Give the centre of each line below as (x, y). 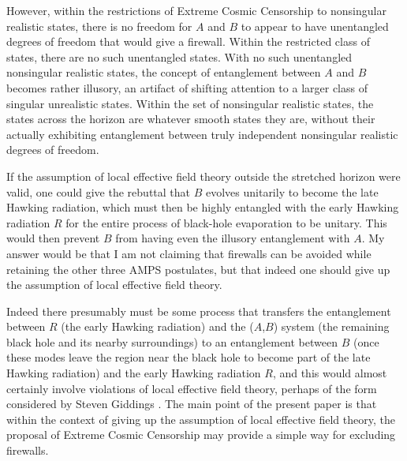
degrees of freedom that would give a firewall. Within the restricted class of (188, 41)
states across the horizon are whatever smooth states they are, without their (191, 119)
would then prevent (53, 238)
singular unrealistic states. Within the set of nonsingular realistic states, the (190, 103)
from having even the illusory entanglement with (233, 238)
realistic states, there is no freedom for (99, 26)
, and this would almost (330, 373)
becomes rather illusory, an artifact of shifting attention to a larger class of (187, 87)
